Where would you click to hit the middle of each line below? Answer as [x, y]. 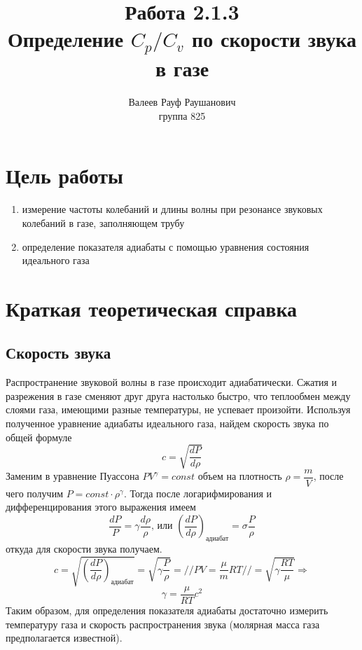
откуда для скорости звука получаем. [84, 548]
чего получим [34, 493]
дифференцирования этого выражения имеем [101, 507]
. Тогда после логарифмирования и [197, 493]
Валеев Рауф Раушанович [182, 102]
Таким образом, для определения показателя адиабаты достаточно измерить [167, 610]
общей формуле [39, 437]
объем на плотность [240, 476]
